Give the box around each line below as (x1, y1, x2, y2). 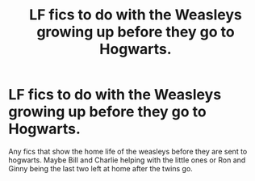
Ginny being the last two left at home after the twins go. (8, 163, 194, 173)
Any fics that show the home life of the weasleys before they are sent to (8, 146, 248, 156)
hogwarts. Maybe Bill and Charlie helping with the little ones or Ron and (8, 155, 246, 165)
